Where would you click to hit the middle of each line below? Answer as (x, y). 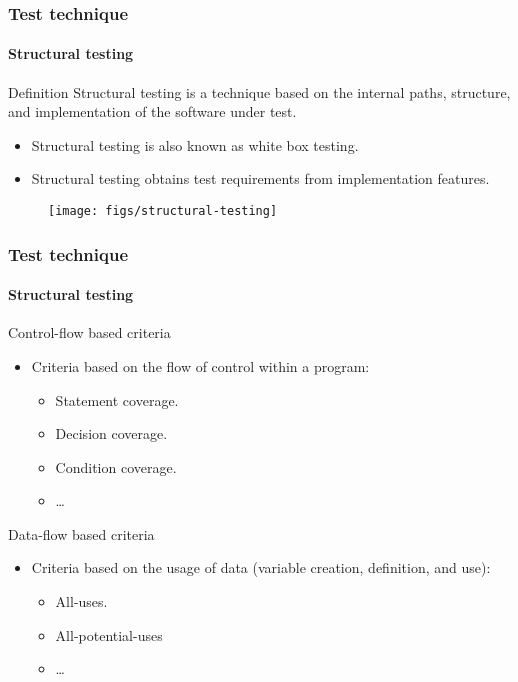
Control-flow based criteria (89, 332)
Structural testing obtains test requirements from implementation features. (260, 178)
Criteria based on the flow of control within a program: (200, 365)
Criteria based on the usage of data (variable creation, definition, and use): (261, 567)
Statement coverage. (117, 399)
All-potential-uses (109, 634)
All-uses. (81, 601)
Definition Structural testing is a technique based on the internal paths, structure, (259, 91)
